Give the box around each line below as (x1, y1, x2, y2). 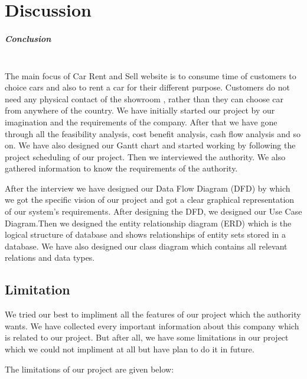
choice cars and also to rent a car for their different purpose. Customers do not (5, 81, 290, 93)
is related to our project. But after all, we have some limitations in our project (5, 331, 289, 344)
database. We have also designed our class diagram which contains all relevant (5, 239, 288, 252)
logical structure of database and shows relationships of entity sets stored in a (5, 228, 286, 241)
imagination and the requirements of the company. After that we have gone (5, 115, 277, 128)
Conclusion (5, 32, 51, 44)
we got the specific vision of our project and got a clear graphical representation (5, 193, 295, 206)
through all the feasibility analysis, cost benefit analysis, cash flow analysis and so (5, 127, 301, 140)
